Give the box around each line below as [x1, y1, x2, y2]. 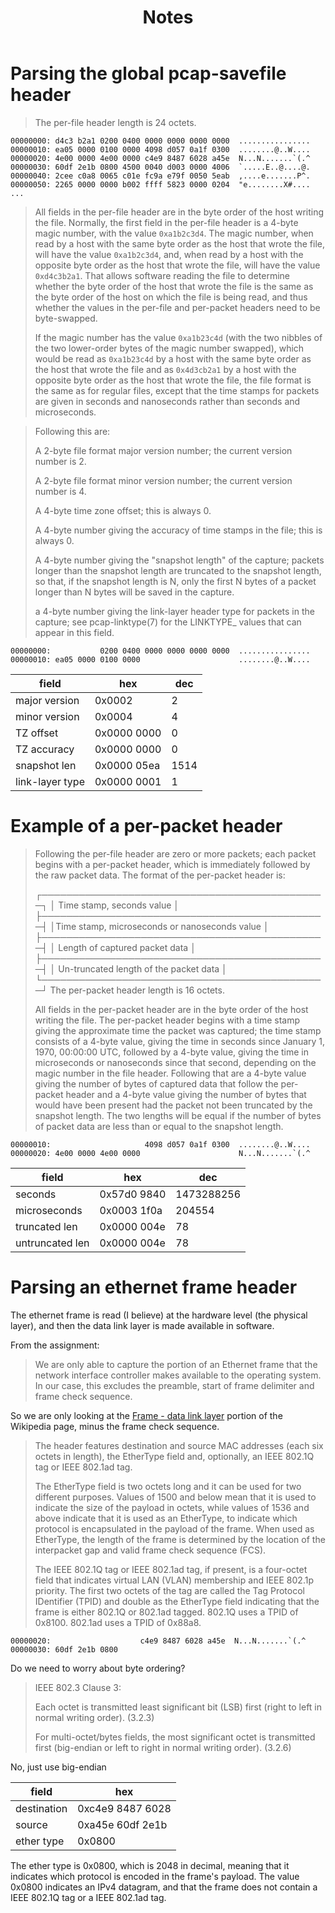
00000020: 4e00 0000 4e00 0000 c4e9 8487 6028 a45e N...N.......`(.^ [10, 153, 311, 163]
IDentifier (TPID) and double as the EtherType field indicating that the [34, 1595, 320, 1607]
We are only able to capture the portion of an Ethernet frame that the [34, 1358, 318, 1370]
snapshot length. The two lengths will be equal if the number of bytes [34, 1109, 322, 1121]
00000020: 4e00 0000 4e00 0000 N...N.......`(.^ [10, 1148, 311, 1158]
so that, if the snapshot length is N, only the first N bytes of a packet [34, 575, 317, 587]
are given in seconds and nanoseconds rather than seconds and [34, 395, 301, 407]
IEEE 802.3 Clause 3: [34, 1681, 122, 1693]
